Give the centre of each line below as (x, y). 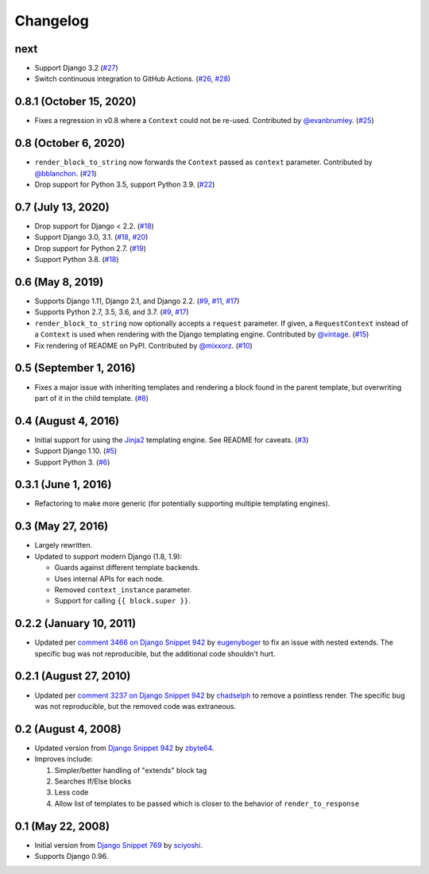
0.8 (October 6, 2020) (70, 143)
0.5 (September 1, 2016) (75, 368)
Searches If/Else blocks (93, 781)
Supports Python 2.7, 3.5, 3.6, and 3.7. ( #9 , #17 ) (112, 312)
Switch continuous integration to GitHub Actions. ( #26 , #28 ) (133, 79)
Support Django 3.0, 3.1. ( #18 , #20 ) (91, 237)
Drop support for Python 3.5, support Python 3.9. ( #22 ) (125, 185)
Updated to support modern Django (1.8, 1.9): (108, 556)
